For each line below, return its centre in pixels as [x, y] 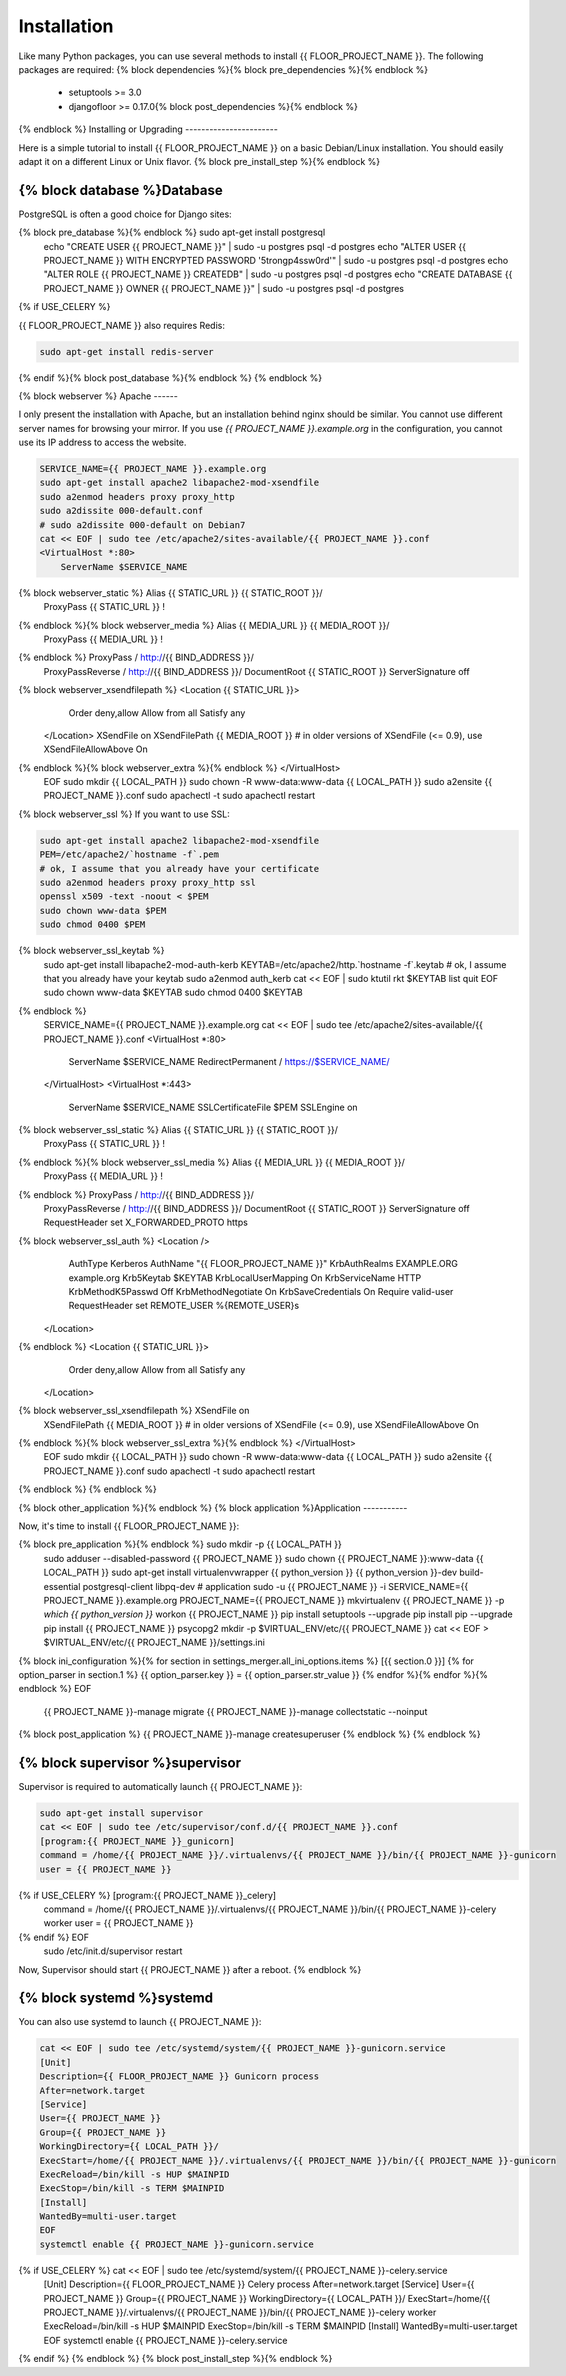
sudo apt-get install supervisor [121, 1813]
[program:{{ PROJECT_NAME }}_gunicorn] [137, 1841]
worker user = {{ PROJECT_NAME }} [118, 1923]
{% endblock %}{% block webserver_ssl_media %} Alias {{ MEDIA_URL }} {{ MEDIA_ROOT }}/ [211, 1162]
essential [62, 1586]
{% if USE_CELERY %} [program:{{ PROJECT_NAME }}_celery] [147, 1895]
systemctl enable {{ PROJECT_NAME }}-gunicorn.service [176, 2244]
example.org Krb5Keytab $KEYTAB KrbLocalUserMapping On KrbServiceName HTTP [245, 1277]
